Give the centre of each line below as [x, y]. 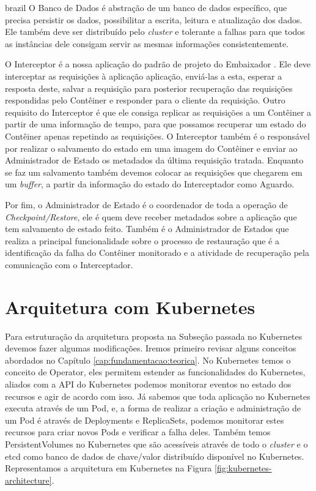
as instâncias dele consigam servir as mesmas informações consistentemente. [147, 43]
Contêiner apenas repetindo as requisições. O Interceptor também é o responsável [157, 136]
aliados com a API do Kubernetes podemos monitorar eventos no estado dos [148, 384]
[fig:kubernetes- [243, 468]
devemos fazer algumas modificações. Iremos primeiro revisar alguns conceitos [151, 348]
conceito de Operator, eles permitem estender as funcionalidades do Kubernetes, [155, 372]
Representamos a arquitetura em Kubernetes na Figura [108, 468]
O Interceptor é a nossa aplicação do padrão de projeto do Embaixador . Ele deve [158, 64]
